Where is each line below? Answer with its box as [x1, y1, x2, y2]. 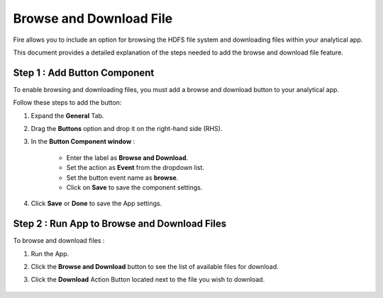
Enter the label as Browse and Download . [66, 153, 189, 162]
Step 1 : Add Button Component [13, 67, 155, 79]
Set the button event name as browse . [66, 173, 179, 182]
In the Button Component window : [30, 137, 135, 146]
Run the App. [30, 249, 70, 258]
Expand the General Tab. [30, 111, 104, 120]
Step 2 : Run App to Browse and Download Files [13, 218, 227, 230]
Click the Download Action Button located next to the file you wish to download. [30, 275, 265, 284]
